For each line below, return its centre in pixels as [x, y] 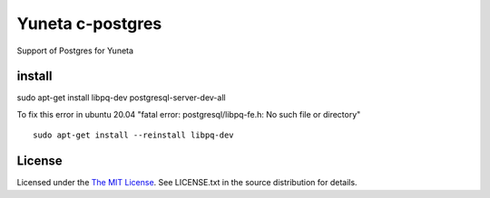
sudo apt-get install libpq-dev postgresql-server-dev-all [121, 98]
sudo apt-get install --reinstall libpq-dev [134, 135]
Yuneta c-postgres [89, 24]
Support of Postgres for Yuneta [75, 51]
